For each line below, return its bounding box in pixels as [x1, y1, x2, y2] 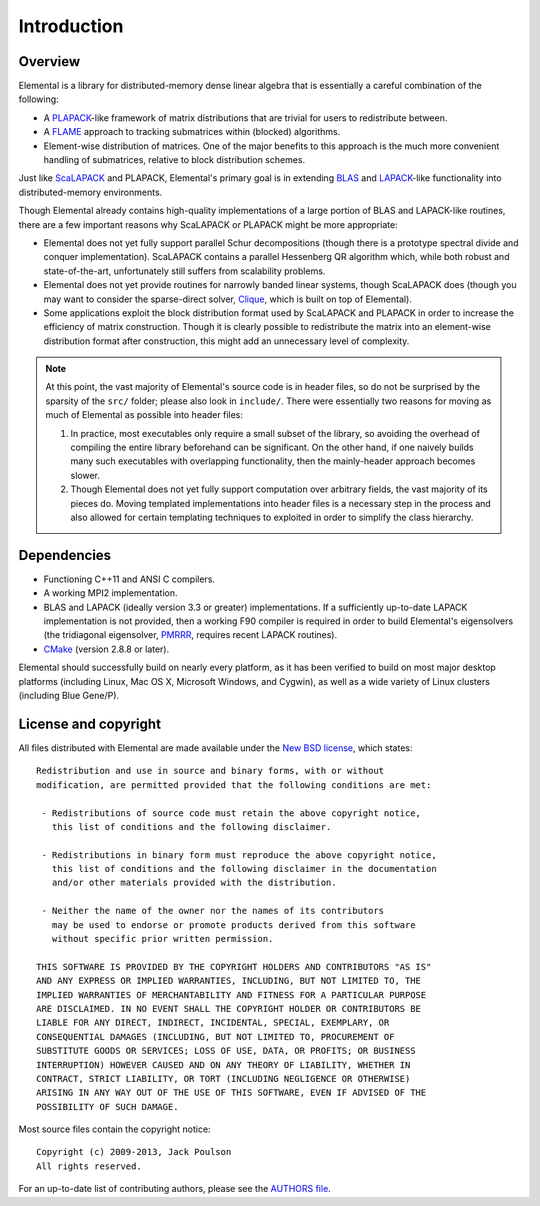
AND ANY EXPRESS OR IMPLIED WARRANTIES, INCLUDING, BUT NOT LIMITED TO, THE [36, 975, 422, 987]
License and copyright [18, 715, 162, 732]
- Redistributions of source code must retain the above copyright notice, [41, 807, 422, 819]
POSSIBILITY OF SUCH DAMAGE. [36, 1101, 179, 1112]
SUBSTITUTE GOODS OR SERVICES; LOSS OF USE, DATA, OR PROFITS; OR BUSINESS [36, 1045, 416, 1057]
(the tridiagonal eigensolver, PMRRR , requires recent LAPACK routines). [43, 629, 338, 641]
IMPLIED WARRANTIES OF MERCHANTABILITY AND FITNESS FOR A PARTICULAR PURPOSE [36, 989, 427, 1000]
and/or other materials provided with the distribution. [51, 877, 337, 889]
